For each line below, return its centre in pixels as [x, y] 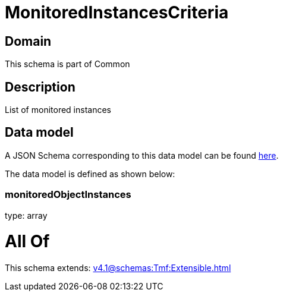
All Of [27, 242]
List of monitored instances [58, 110]
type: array [26, 215]
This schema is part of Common [67, 64]
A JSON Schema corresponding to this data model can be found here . [142, 155]
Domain [28, 41]
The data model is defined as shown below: [90, 174]
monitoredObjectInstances [68, 195]
